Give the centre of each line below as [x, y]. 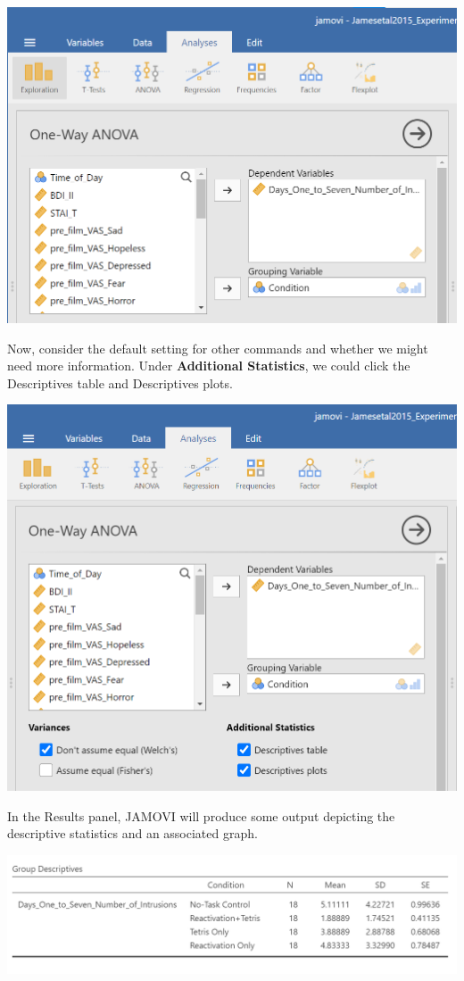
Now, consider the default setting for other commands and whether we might [218, 348]
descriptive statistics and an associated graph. [133, 833]
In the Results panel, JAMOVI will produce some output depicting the [201, 815]
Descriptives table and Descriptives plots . [120, 382]
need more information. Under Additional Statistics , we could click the [209, 366]
